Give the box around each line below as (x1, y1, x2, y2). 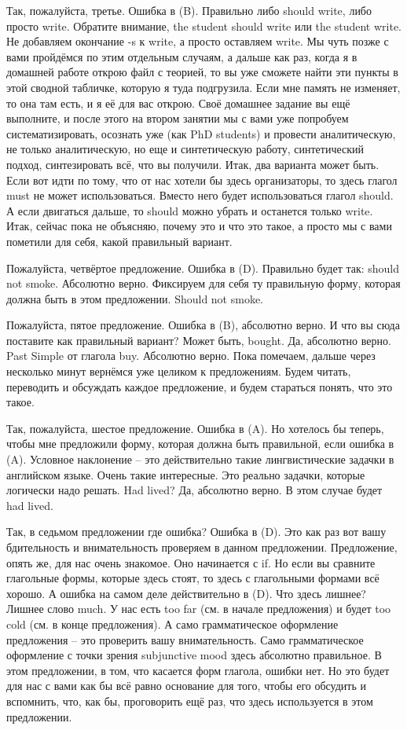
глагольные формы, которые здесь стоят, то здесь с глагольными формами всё (6, 570, 379, 586)
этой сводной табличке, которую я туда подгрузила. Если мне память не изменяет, (6, 79, 401, 95)
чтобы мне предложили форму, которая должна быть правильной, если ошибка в (6, 435, 394, 452)
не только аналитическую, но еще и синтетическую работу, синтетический (6, 141, 365, 157)
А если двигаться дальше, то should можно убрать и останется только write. (6, 202, 373, 218)
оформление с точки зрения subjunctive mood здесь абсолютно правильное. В (6, 647, 382, 663)
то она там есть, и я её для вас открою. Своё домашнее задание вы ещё (6, 94, 350, 111)
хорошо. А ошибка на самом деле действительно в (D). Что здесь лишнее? (6, 585, 366, 601)
